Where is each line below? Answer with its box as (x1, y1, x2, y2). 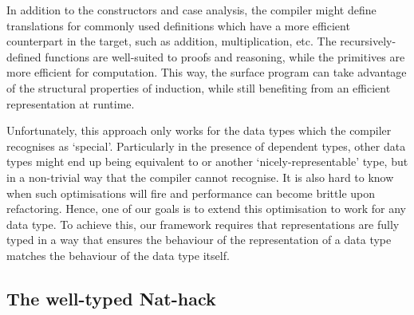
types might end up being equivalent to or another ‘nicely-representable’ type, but (6, 153, 408, 170)
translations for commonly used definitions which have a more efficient (6, 17, 350, 33)
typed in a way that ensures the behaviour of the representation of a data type (6, 231, 392, 248)
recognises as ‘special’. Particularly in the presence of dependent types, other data (6, 137, 406, 154)
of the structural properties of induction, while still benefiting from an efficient (6, 79, 391, 96)
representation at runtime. (6, 95, 135, 112)
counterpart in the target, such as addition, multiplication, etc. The (6, 33, 337, 49)
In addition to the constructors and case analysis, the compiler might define (6, 2, 377, 18)
